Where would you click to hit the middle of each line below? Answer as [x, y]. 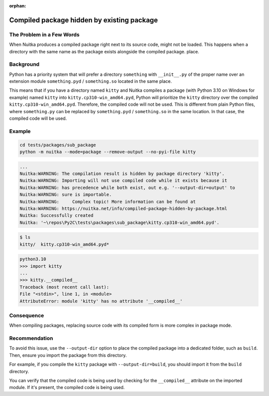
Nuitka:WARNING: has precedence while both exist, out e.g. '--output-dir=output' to [127, 188]
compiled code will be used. [38, 118]
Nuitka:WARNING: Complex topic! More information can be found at [108, 201]
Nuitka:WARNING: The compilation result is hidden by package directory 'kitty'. [122, 174]
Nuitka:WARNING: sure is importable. [66, 195]
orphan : [18, 6]
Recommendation [31, 338]
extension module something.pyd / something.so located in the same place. [90, 81]
